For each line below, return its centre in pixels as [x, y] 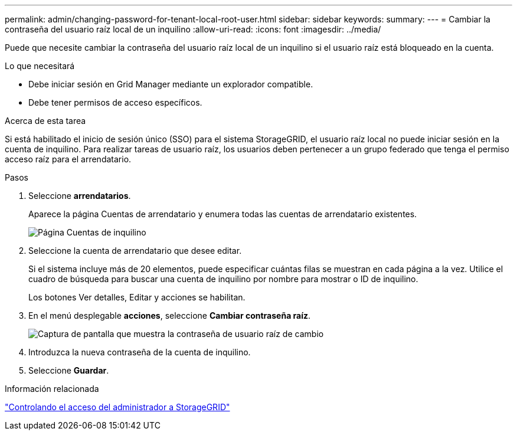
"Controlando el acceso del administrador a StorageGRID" [117, 407]
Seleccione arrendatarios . [80, 196]
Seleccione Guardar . [69, 370]
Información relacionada [52, 389]
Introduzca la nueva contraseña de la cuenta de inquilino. [140, 352]
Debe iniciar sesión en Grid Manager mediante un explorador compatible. [171, 84]
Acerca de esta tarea [45, 121]
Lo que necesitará [40, 66]
